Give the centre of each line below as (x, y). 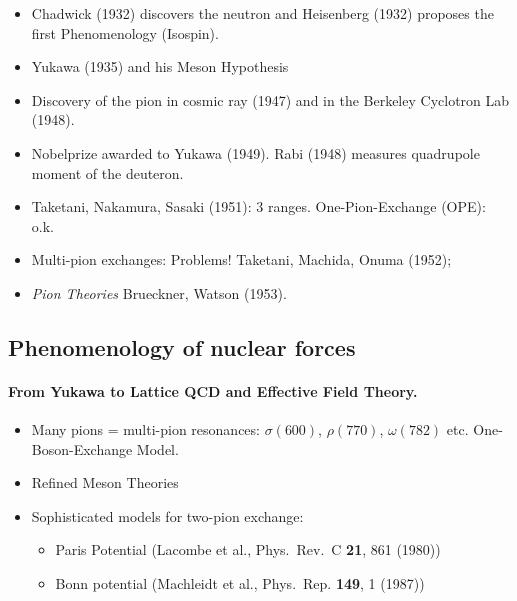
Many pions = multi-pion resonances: (145, 429)
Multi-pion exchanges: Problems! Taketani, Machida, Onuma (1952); (241, 259)
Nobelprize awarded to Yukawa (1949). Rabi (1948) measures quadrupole (255, 152)
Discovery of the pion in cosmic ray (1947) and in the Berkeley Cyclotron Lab (270, 99)
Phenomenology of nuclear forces (182, 346)
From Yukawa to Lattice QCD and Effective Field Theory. (213, 390)
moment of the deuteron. (107, 172)
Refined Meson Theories (105, 482)
